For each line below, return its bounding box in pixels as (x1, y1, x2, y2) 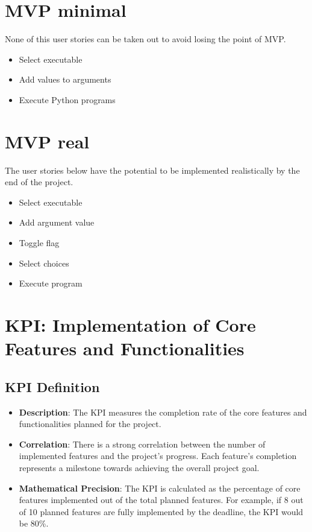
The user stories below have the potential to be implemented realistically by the (5, 163, 300, 176)
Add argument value (19, 216, 95, 229)
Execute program (19, 277, 83, 290)
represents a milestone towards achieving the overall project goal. (19, 461, 260, 473)
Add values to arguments (19, 73, 111, 86)
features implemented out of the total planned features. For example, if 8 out (19, 493, 304, 506)
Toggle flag (19, 236, 60, 249)
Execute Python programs (19, 93, 116, 106)
